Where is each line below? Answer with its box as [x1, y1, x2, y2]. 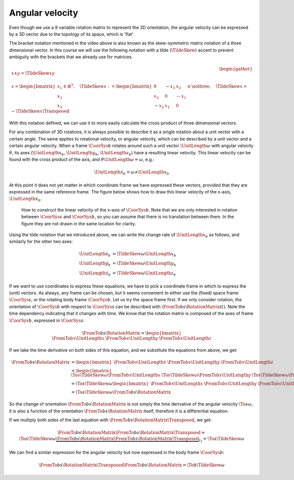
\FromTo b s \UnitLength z [159, 336, 212, 341]
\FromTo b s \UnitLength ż [220, 360, 274, 365]
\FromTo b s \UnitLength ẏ [167, 360, 220, 365]
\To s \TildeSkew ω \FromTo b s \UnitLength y [161, 372, 251, 378]
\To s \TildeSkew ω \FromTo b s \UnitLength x [71, 372, 161, 378]
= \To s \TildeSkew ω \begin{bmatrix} [71, 381, 149, 386]
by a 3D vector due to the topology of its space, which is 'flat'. [9, 31, 135, 37]
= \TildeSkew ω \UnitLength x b [112, 251, 176, 258]
